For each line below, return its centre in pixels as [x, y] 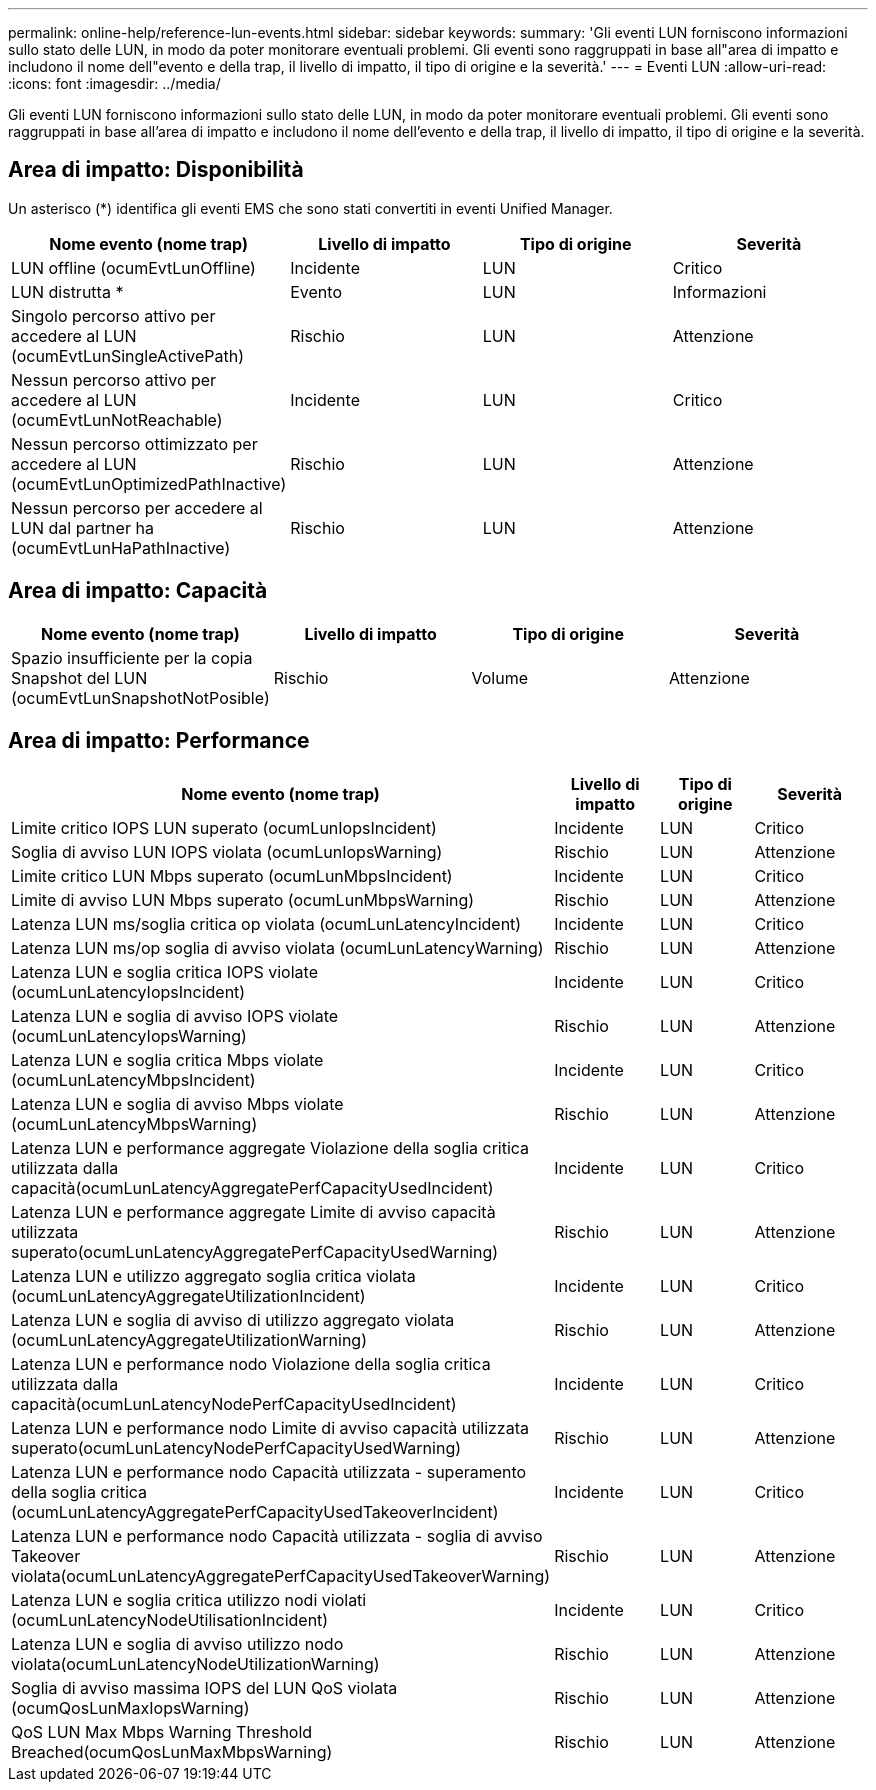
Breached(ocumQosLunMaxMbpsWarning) [172, 1751]
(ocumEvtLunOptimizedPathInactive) [149, 483]
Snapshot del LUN [79, 677]
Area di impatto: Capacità [138, 591]
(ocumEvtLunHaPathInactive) [121, 547]
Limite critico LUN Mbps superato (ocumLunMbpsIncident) [232, 875]
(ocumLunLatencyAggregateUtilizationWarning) [189, 1339]
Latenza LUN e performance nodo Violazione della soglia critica [251, 1363]
